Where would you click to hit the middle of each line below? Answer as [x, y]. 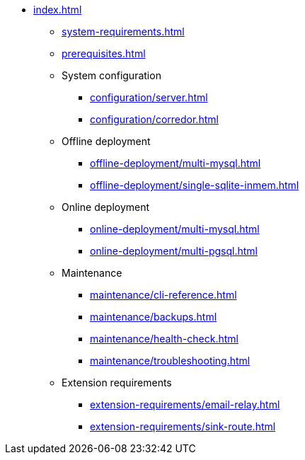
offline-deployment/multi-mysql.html [175, 163]
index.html [58, 10]
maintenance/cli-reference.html [163, 295]
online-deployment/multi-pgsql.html [174, 251]
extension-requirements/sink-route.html [183, 426]
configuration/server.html [149, 97]
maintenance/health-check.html [164, 339]
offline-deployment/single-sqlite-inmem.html [195, 185]
